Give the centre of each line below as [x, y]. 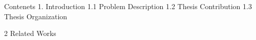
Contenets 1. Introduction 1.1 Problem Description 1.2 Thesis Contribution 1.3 [128, 6]
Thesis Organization [36, 16]
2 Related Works [30, 33]
